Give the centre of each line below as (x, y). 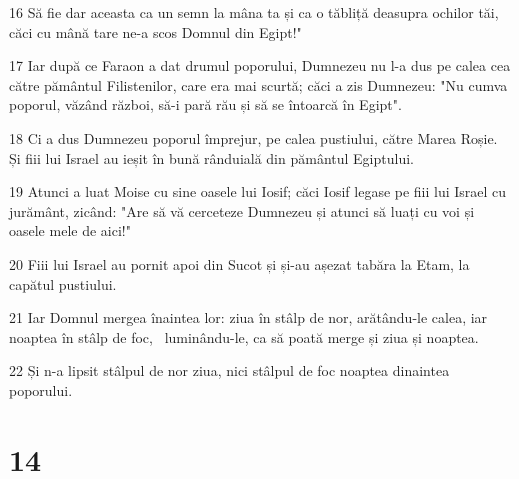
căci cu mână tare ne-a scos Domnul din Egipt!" (155, 31)
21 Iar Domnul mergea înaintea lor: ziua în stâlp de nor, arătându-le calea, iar (248, 317)
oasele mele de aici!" (70, 230)
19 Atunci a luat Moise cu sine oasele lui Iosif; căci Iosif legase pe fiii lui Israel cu (258, 191)
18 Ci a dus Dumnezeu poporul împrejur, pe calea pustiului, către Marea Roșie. (253, 137)
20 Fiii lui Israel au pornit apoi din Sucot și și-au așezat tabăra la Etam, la (239, 263)
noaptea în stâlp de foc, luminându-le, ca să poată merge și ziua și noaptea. (244, 336)
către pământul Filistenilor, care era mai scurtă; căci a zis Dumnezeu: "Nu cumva (258, 84)
